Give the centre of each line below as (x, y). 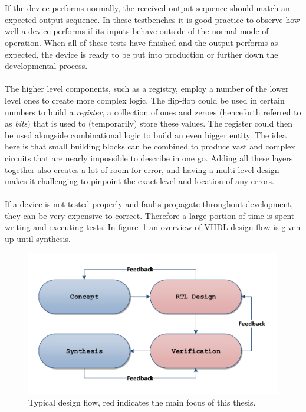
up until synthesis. (38, 239)
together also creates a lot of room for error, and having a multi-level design (142, 169)
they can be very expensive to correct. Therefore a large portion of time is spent (150, 215)
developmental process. (46, 66)
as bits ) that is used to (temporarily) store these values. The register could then (149, 123)
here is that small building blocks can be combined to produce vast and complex (150, 146)
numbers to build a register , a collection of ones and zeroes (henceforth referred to (153, 112)
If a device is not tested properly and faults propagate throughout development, (149, 204)
